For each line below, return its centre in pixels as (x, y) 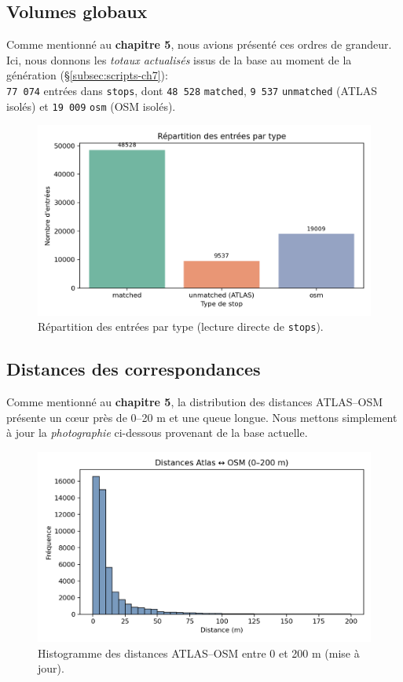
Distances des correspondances (134, 369)
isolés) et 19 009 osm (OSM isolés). (91, 106)
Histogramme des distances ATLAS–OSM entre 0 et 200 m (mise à (199, 653)
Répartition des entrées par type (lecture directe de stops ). (181, 326)
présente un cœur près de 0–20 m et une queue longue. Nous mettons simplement (202, 417)
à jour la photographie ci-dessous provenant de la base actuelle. (157, 433)
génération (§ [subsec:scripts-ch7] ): (87, 75)
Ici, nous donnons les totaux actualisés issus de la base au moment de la (179, 59)
